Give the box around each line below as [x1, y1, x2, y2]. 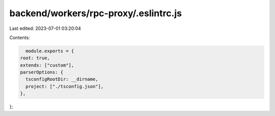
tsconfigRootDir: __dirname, [25, 76, 99, 82]
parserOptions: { [20, 69, 64, 75]
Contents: [9, 34, 30, 41]
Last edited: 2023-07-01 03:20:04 [9, 25, 81, 31]
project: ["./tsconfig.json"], [25, 84, 104, 89]
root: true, [20, 55, 50, 61]
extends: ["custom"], [20, 62, 74, 68]
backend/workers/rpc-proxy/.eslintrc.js [9, 8, 182, 19]
